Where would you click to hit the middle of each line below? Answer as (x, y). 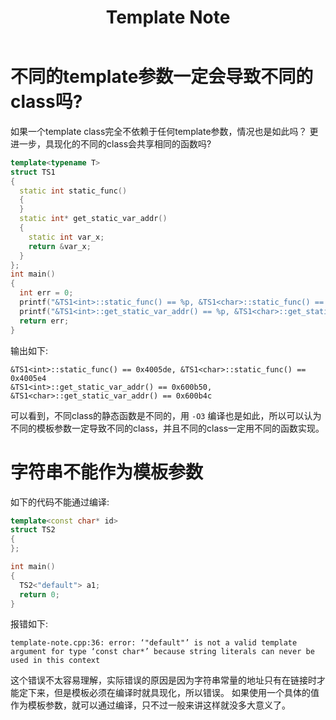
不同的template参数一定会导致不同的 (162, 77)
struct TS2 (33, 530)
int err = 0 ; (46, 293)
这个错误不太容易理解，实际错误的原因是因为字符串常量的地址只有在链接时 (163, 680)
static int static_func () (73, 191)
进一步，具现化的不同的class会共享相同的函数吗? (111, 143)
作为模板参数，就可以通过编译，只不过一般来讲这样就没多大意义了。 (150, 705)
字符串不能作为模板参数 (107, 472)
